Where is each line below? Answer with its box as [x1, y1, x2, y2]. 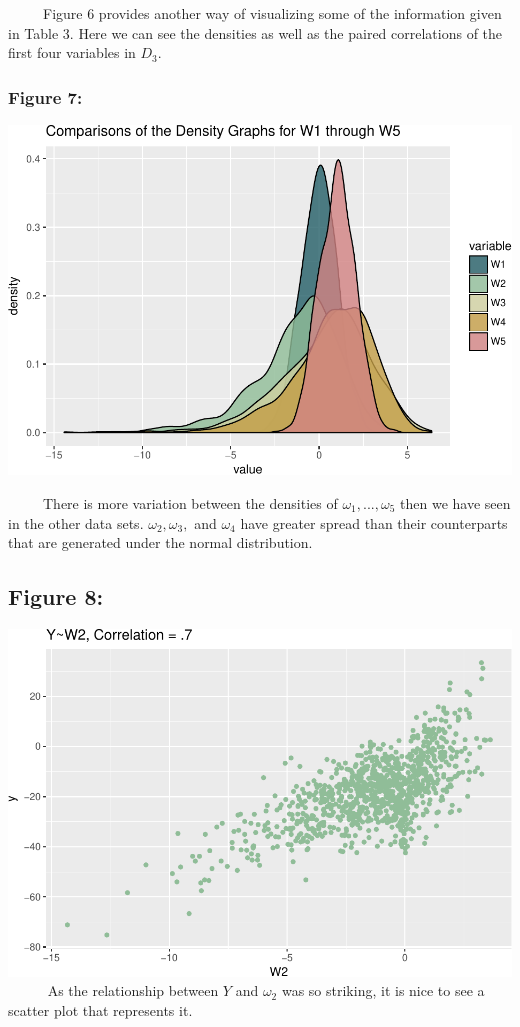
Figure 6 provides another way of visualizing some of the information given [42, 3, 502, 23]
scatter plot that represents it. [8, 999, 193, 1020]
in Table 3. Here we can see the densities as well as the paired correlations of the [8, 22, 503, 43]
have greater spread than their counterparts [240, 512, 508, 533]
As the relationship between [47, 980, 219, 1001]
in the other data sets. [8, 512, 144, 533]
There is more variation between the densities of [42, 493, 338, 514]
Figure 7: [8, 84, 83, 109]
